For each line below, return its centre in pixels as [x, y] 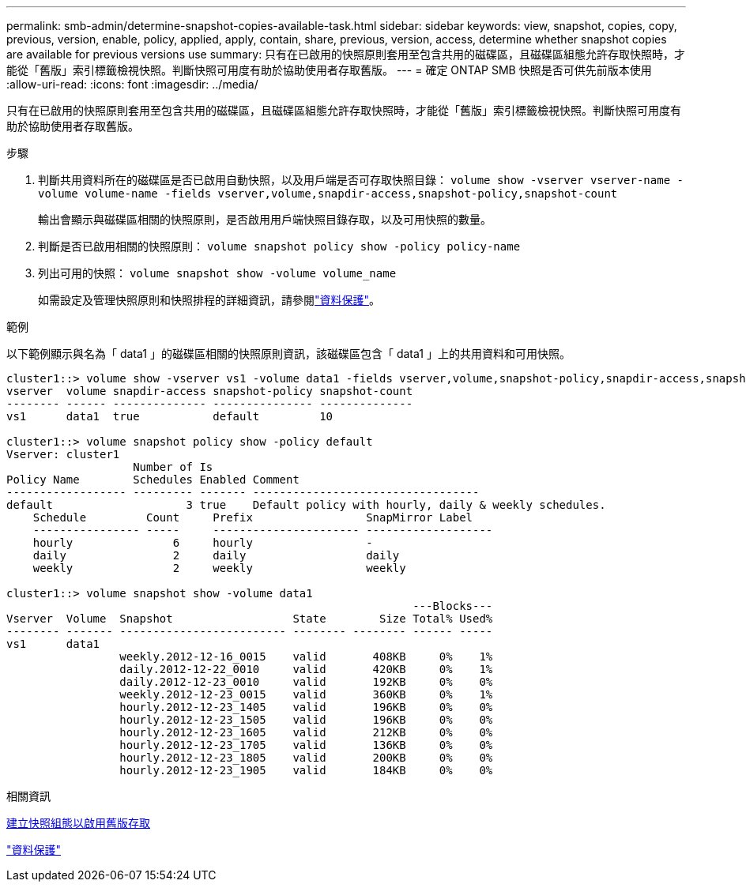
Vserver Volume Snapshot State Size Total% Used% [250, 619]
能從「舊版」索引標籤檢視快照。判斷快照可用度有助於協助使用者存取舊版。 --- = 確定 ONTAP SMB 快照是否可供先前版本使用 [329, 70]
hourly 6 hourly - [203, 543]
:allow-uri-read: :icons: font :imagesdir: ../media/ [132, 84]
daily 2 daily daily [216, 555]
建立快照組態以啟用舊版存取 [78, 823]
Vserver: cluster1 [63, 454]
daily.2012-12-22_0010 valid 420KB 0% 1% [306, 669]
